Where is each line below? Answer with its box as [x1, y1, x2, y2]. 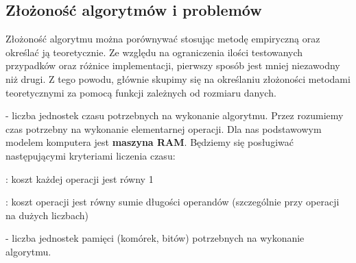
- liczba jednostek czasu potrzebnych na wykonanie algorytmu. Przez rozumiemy [5, 108, 344, 123]
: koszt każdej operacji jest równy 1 [5, 171, 154, 186]
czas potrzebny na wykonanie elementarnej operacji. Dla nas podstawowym [5, 121, 322, 136]
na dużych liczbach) [5, 208, 88, 222]
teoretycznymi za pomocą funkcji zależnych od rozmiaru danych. [5, 85, 276, 99]
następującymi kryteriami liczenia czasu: [5, 148, 176, 162]
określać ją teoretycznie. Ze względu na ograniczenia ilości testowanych [5, 45, 303, 59]
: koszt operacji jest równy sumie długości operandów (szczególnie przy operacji [5, 195, 340, 209]
